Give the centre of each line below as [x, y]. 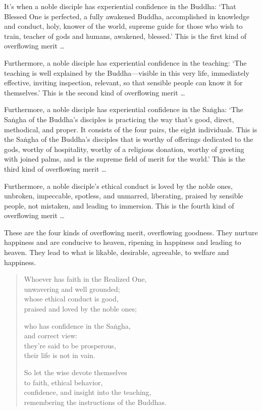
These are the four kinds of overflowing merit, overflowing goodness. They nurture [131, 232]
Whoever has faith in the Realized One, [85, 279]
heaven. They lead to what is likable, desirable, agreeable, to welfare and [117, 252]
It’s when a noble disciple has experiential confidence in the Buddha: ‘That [120, 6]
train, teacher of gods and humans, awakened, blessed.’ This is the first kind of [125, 36]
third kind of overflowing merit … [55, 168]
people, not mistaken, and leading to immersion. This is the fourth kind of [119, 205]
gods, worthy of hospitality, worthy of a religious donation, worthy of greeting [124, 149]
